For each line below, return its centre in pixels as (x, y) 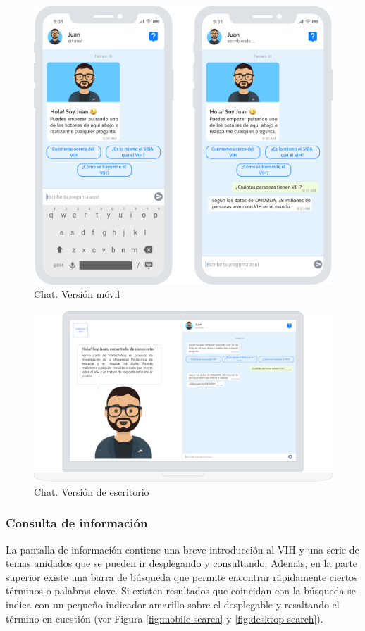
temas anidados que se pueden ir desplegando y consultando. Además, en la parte (182, 563)
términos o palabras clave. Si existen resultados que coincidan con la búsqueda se (181, 591)
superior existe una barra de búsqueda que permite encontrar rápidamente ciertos (182, 576)
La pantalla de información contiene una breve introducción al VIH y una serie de (182, 549)
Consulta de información (77, 523)
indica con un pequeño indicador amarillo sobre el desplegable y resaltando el (173, 605)
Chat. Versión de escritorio (92, 491)
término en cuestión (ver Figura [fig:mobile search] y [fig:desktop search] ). (165, 618)
